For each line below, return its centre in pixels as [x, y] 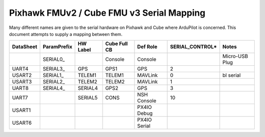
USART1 [22, 110]
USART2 [22, 75]
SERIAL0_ [53, 59]
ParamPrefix [57, 47]
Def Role [147, 47]
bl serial [232, 75]
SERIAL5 [88, 98]
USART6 [22, 123]
